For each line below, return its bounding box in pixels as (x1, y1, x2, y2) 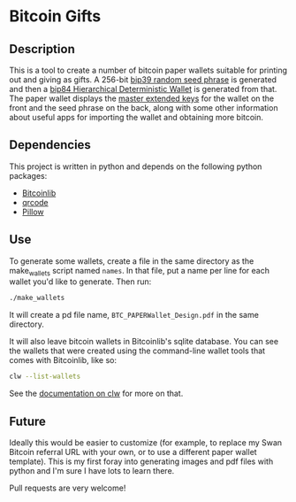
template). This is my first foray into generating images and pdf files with (9, 456, 274, 467)
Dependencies (9, 137, 91, 152)
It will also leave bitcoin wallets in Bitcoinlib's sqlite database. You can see (9, 336, 279, 347)
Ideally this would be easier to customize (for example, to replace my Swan (9, 436, 283, 448)
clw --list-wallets (9, 372, 81, 382)
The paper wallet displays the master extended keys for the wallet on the (9, 93, 275, 104)
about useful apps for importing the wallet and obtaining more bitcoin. (9, 112, 263, 122)
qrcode (21, 197, 49, 207)
